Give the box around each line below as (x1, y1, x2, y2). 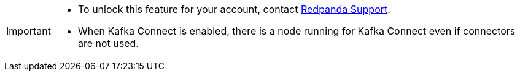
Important (6, 25, 51, 37)
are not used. (77, 37, 139, 49)
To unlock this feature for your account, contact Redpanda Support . (77, 3, 390, 15)
